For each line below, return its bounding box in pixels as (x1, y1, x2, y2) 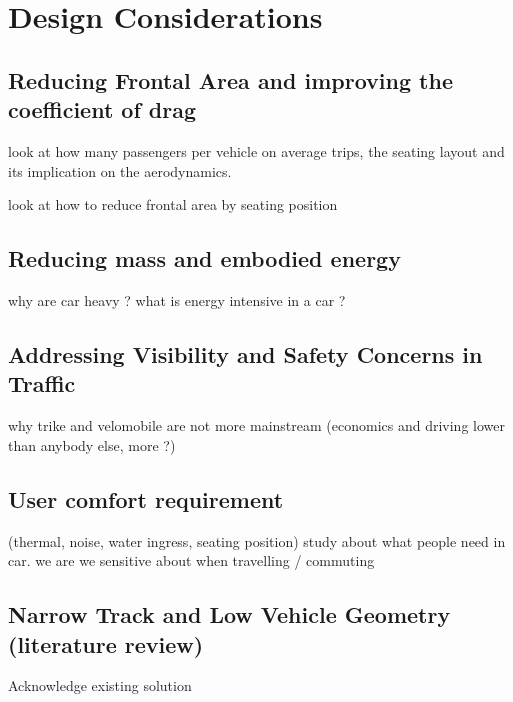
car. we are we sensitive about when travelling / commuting (8, 550, 375, 571)
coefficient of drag (8, 94, 197, 125)
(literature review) (8, 628, 204, 659)
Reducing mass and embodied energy (8, 243, 401, 274)
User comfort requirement (8, 483, 284, 514)
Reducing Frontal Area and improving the (8, 64, 453, 95)
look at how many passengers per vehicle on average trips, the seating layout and (8, 140, 505, 161)
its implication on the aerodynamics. (8, 160, 232, 181)
